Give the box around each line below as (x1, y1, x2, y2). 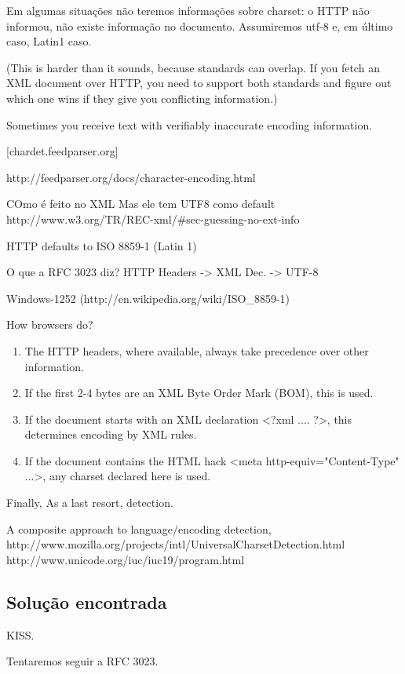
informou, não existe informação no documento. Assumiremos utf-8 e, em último (6, 17, 393, 34)
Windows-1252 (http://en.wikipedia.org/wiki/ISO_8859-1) (6, 290, 290, 306)
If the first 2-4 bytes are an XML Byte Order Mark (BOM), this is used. (24, 384, 374, 401)
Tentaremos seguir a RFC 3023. (6, 653, 159, 669)
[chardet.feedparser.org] (6, 143, 119, 159)
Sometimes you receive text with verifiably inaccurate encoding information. (6, 116, 373, 133)
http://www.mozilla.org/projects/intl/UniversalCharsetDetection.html (6, 536, 345, 552)
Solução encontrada (6, 589, 167, 614)
